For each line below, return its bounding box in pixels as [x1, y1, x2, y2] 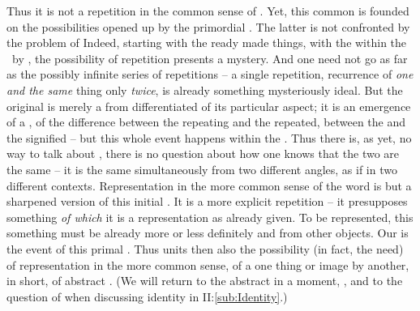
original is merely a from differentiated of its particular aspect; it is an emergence [6, 97, 411, 114]
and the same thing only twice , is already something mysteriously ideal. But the [6, 81, 403, 98]
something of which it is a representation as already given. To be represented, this [6, 208, 414, 225]
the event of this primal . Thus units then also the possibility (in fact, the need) [6, 240, 404, 257]
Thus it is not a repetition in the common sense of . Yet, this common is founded [6, 2, 409, 19]
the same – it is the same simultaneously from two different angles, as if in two [6, 160, 397, 177]
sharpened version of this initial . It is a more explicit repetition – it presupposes [6, 193, 408, 210]
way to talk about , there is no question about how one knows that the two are [6, 145, 400, 162]
